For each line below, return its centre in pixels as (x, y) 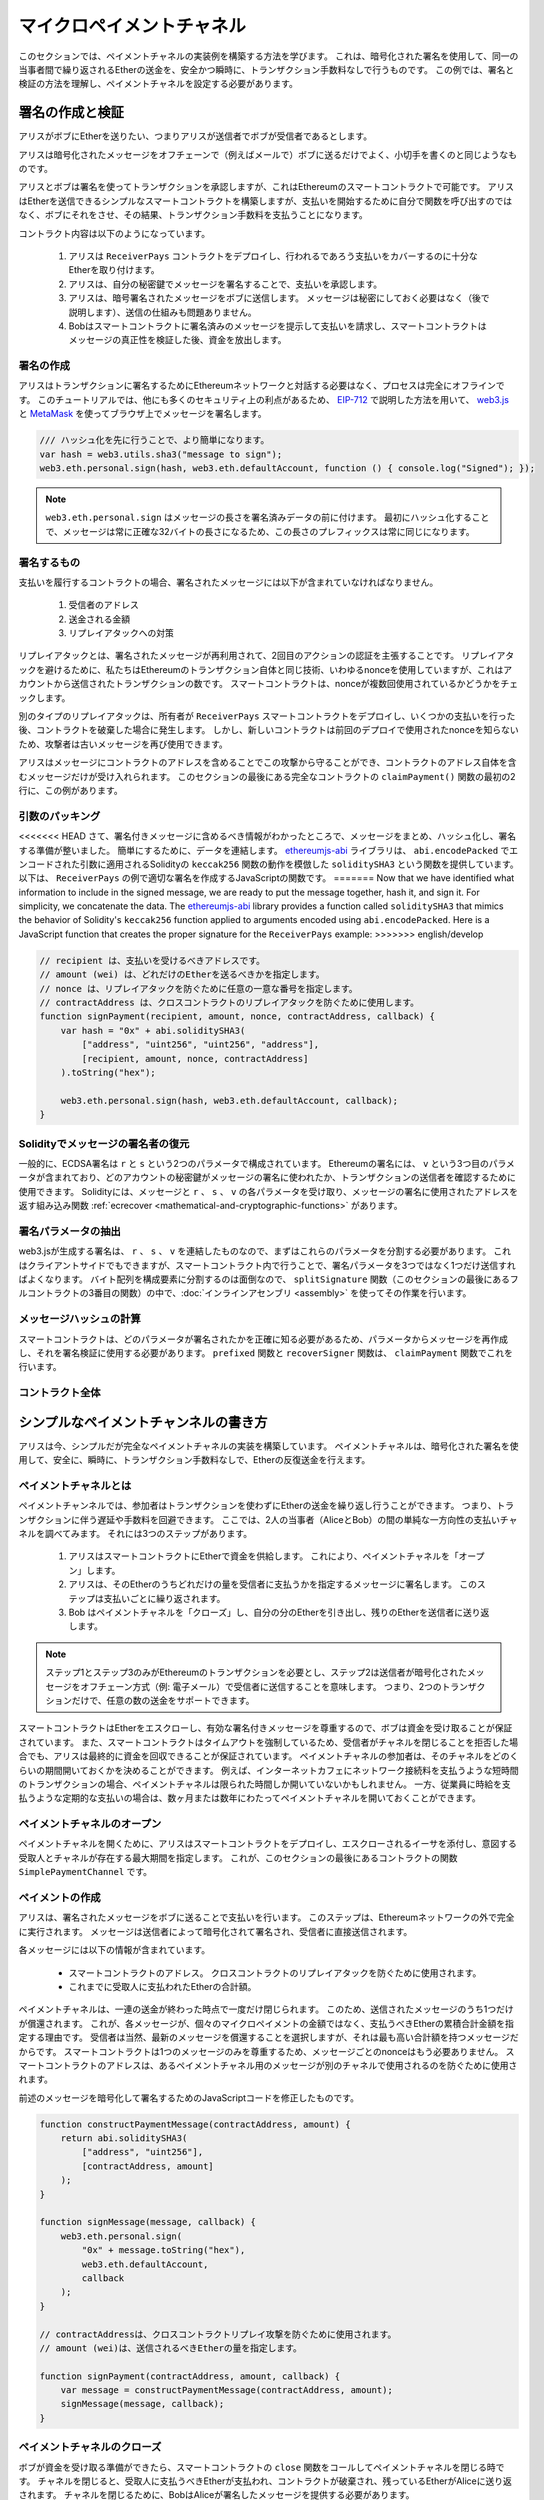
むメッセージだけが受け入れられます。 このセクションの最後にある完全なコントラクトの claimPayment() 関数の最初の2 (267, 776)
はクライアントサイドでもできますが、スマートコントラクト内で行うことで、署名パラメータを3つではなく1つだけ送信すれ (267, 1265)
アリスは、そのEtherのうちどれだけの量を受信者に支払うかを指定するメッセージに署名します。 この (272, 1584)
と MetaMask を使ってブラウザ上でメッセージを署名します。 (142, 414)
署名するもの (49, 562)
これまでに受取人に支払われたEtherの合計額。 (162, 1986)
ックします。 (44, 697)
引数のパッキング (59, 816)
